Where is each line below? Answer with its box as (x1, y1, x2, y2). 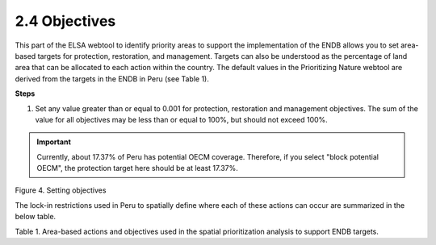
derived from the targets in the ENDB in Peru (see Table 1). (15, 73, 210, 84)
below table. (15, 212, 57, 222)
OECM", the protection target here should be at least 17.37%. (36, 164, 238, 173)
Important (36, 137, 72, 147)
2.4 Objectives (15, 12, 116, 30)
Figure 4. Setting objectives (15, 185, 107, 195)
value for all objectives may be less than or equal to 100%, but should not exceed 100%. (35, 114, 329, 124)
